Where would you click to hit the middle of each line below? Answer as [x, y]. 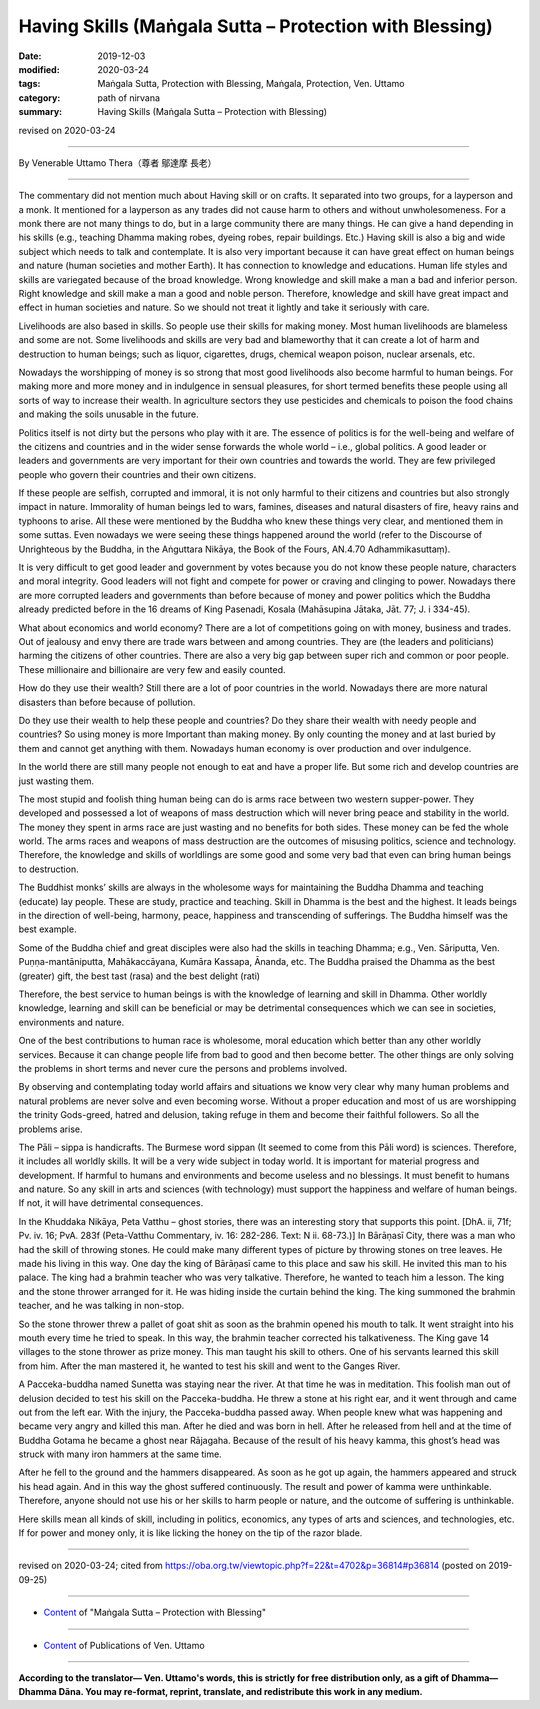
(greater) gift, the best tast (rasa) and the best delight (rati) [139, 976]
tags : [29, 84]
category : [39, 97]
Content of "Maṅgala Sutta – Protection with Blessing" [155, 1612]
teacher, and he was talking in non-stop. [101, 1306]
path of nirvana [128, 97]
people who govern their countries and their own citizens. [137, 474]
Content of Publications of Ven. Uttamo [124, 1645]
